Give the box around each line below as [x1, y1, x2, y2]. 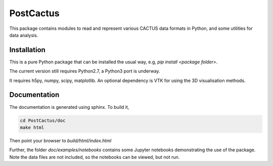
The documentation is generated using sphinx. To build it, [9, 104, 129, 110]
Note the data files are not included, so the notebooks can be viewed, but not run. [9, 154, 180, 160]
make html [20, 124, 44, 130]
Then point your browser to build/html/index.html [9, 137, 112, 144]
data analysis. [9, 32, 38, 38]
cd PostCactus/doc [20, 117, 66, 123]
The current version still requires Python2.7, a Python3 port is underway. [9, 68, 160, 74]
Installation [9, 46, 45, 54]
